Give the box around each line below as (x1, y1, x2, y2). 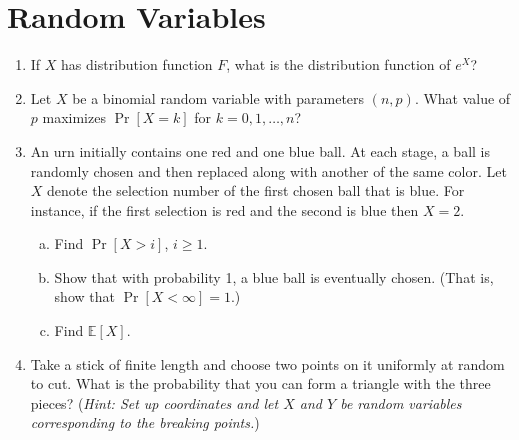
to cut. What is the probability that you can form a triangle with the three (30, 373, 491, 394)
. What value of (414, 87, 511, 108)
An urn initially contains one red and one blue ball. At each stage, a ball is (30, 140, 491, 161)
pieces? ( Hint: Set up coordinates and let (30, 392, 279, 413)
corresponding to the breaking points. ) (30, 412, 260, 433)
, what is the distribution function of (226, 54, 451, 75)
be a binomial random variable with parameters (72, 87, 365, 108)
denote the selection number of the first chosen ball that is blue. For (47, 180, 465, 201)
